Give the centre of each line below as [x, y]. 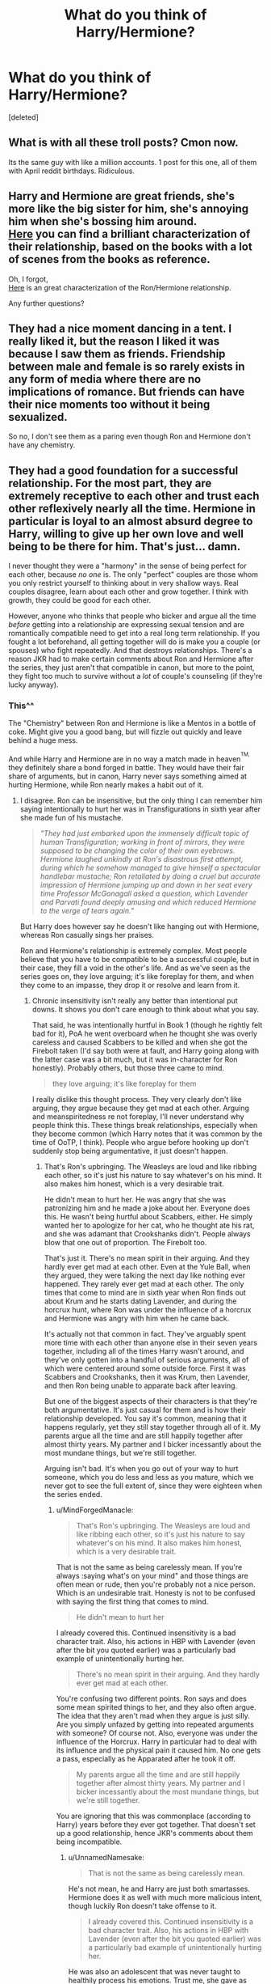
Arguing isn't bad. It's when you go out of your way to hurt [141, 1469]
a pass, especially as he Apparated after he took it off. [146, 1759]
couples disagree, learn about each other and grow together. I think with [128, 591]
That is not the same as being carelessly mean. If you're [149, 1567]
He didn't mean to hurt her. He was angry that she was [135, 1200]
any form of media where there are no [105, 379]
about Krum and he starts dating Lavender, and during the [140, 1301]
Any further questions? [46, 303]
